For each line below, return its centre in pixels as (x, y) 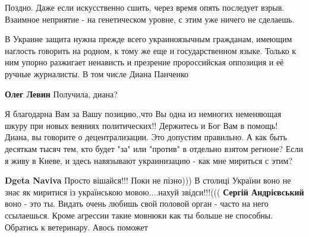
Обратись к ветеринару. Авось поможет (76, 227)
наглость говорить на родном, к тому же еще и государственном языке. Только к (151, 50)
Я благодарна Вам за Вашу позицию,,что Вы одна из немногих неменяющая (143, 114)
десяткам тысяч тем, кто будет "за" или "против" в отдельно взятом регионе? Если (154, 148)
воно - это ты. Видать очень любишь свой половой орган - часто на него (137, 203)
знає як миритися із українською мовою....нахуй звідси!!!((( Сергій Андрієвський (154, 192)
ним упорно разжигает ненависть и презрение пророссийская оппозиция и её (144, 62)
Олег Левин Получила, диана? (61, 94)
